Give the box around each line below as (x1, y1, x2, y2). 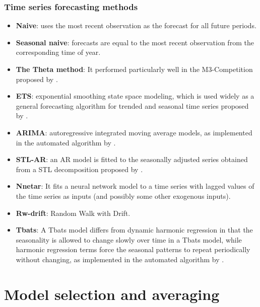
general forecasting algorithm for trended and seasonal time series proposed (16, 100, 249, 111)
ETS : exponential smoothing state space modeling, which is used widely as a (16, 91, 254, 101)
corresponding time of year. (16, 47, 101, 57)
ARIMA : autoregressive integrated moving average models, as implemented (16, 127, 252, 137)
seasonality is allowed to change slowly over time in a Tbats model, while (16, 234, 242, 245)
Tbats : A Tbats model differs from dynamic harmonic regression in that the (16, 224, 253, 235)
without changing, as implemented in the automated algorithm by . (16, 254, 224, 264)
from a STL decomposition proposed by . (16, 164, 143, 174)
